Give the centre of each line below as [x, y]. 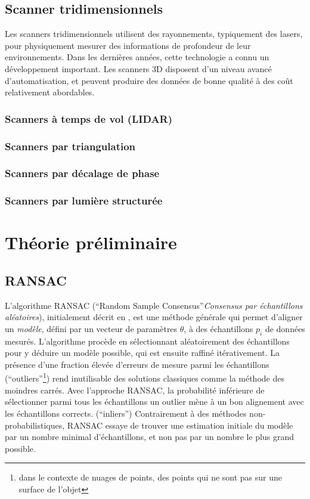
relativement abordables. [50, 92]
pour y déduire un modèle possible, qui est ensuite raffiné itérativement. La [142, 353]
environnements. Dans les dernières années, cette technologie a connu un [137, 57]
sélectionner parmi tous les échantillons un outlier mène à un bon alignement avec [154, 402]
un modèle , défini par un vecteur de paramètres [91, 328]
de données [285, 328]
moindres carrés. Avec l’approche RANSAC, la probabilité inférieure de [135, 390]
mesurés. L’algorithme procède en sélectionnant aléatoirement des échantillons [147, 341]
